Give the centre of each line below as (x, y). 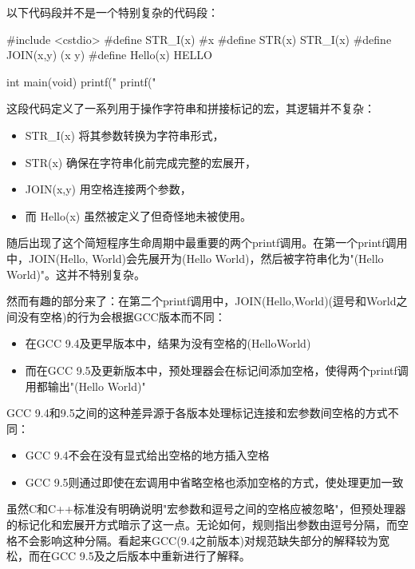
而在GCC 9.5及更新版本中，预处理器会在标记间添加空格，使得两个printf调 (217, 370)
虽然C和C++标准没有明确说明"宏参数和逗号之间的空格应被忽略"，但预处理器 (206, 509)
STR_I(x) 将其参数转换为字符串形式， (125, 135)
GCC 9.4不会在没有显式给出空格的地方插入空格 (147, 455)
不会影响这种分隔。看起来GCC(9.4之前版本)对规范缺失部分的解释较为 (198, 540)
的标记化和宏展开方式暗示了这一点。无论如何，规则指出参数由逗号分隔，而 (202, 525)
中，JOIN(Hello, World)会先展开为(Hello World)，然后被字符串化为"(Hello (195, 258)
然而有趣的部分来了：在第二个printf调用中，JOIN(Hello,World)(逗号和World (202, 301)
